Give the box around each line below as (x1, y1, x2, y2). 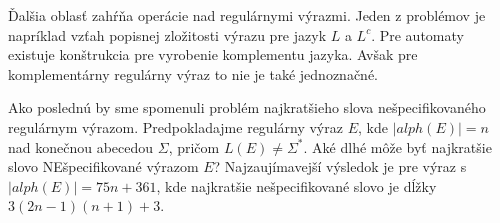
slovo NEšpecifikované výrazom (8, 156, 199, 177)
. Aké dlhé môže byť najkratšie (303, 136, 492, 157)
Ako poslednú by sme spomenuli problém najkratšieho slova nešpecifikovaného (8, 97, 486, 118)
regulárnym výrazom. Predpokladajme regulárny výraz (8, 116, 343, 137)
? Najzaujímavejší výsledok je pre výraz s (213, 156, 467, 177)
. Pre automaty (371, 24, 464, 45)
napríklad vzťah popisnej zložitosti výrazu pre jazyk (8, 24, 327, 45)
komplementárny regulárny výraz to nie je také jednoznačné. (8, 63, 378, 84)
